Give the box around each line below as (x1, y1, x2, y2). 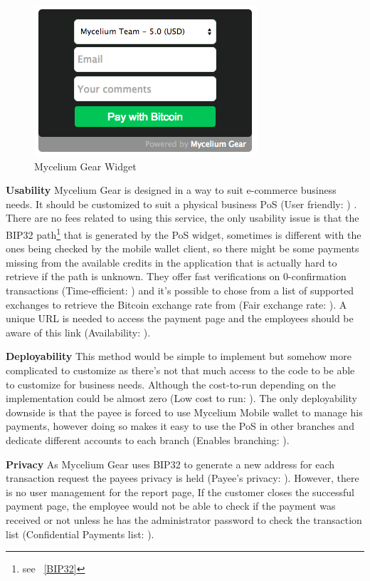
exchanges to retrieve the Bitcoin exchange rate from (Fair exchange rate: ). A (6, 297, 347, 312)
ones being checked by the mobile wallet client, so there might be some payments (6, 241, 359, 256)
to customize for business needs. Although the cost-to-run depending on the (6, 376, 336, 391)
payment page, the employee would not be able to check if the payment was (6, 498, 336, 513)
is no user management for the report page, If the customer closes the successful (6, 484, 354, 499)
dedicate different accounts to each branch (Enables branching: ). (6, 432, 290, 447)
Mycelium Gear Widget (34, 158, 137, 173)
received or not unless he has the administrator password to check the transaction (6, 512, 362, 527)
